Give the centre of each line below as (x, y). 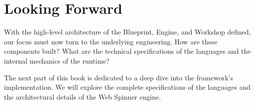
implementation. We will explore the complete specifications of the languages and (127, 87)
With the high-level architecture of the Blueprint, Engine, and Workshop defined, (127, 32)
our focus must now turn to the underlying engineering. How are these (111, 41)
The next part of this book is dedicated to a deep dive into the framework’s (119, 77)
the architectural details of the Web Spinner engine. (82, 96)
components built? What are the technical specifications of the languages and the (127, 51)
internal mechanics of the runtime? (57, 60)
